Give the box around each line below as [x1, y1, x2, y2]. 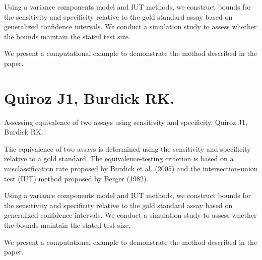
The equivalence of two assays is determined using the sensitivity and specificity [4, 143, 251, 154]
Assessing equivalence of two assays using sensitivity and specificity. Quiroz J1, [4, 116, 247, 127]
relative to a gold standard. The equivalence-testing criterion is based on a [4, 153, 234, 164]
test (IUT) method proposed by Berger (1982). [4, 173, 149, 183]
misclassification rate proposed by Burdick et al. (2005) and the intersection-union [4, 163, 258, 174]
